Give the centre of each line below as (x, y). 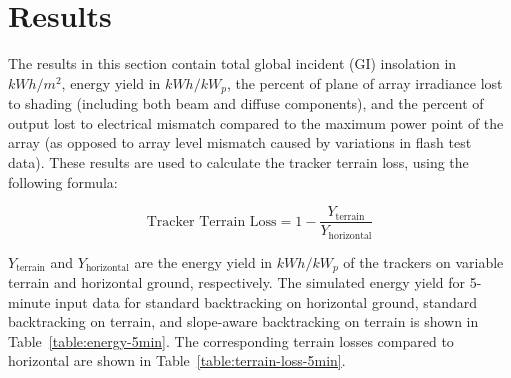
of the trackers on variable (423, 261)
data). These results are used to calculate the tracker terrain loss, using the (238, 161)
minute (29, 301)
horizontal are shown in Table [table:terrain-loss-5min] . (177, 360)
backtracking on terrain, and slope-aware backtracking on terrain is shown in (243, 321)
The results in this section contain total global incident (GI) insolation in (232, 63)
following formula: (63, 181)
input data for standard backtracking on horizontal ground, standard (266, 301)
